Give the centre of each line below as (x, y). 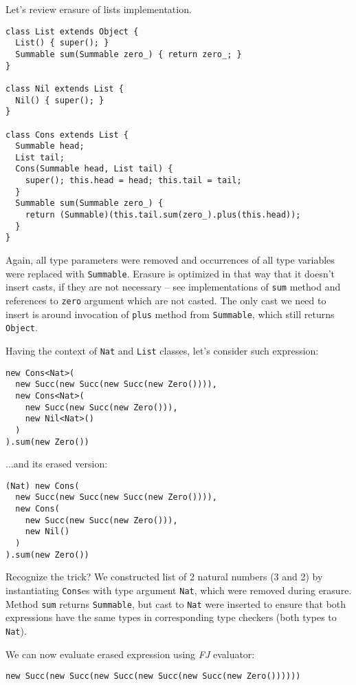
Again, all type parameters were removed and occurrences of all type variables (170, 260)
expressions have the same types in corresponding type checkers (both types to (171, 617)
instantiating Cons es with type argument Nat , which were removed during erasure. (179, 590)
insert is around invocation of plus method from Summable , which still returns (170, 314)
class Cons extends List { (67, 135)
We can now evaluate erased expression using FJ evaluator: (130, 654)
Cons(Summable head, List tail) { (94, 169)
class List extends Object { (72, 31)
